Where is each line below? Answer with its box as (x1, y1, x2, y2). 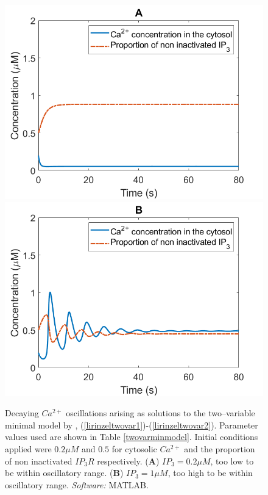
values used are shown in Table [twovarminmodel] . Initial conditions (5, 430, 258, 443)
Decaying (5, 406, 39, 419)
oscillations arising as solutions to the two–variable (66, 406, 255, 419)
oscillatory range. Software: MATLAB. (5, 478, 149, 491)
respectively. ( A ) (97, 454, 160, 467)
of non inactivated (5, 454, 72, 467)
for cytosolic (111, 442, 157, 455)
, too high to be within (167, 466, 253, 479)
